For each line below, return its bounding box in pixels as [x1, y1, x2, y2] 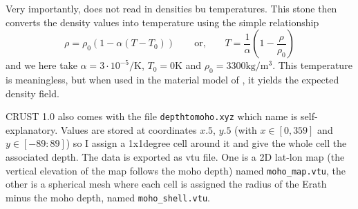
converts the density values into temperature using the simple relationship [6, 14, 319, 29]
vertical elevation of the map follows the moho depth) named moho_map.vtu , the [6, 163, 346, 177]
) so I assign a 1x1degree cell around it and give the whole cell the [66, 136, 347, 150]
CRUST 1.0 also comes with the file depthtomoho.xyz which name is [6, 109, 298, 123]
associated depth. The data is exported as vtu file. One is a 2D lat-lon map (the [6, 150, 345, 164]
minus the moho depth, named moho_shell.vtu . [6, 190, 210, 204]
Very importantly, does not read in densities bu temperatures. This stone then [6, 1, 337, 15]
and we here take [6, 58, 77, 72]
